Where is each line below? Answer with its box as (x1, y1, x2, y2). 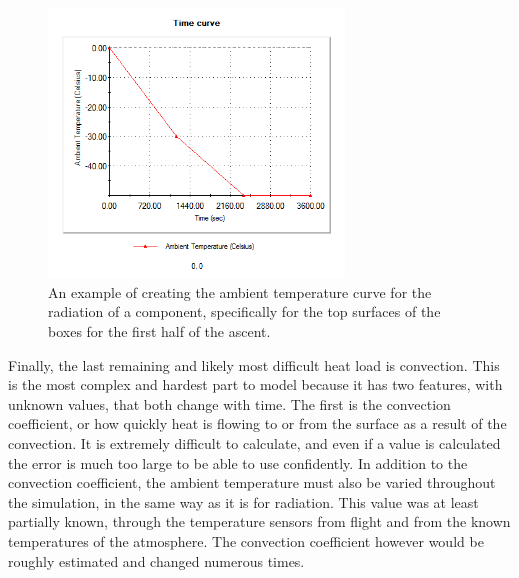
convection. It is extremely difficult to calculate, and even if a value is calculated (8, 432, 501, 453)
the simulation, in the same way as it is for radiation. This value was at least (8, 491, 479, 512)
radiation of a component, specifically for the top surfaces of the (48, 301, 441, 322)
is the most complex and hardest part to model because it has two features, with (8, 374, 503, 395)
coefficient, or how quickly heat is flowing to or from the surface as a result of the (8, 413, 507, 434)
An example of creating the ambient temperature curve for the (48, 281, 432, 302)
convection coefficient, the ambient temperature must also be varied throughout (8, 472, 496, 493)
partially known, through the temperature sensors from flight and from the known (8, 511, 511, 532)
